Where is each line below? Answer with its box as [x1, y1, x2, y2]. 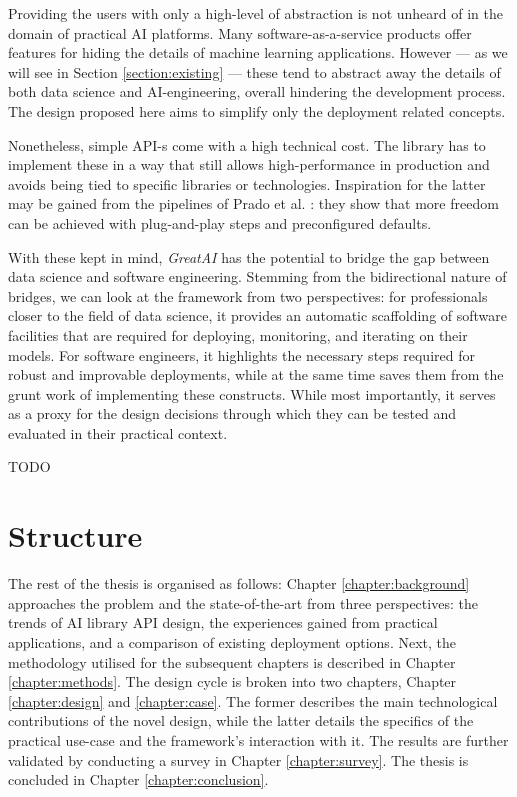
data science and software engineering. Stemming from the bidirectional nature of [8, 266, 507, 287]
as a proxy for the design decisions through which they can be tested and [8, 403, 457, 424]
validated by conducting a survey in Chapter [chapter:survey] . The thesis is [8, 749, 469, 770]
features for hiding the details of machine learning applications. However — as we [8, 42, 508, 63]
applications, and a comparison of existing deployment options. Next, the [8, 631, 456, 652]
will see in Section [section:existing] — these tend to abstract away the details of [8, 61, 501, 82]
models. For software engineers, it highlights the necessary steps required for [8, 344, 475, 365]
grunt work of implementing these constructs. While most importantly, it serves [8, 383, 496, 404]
